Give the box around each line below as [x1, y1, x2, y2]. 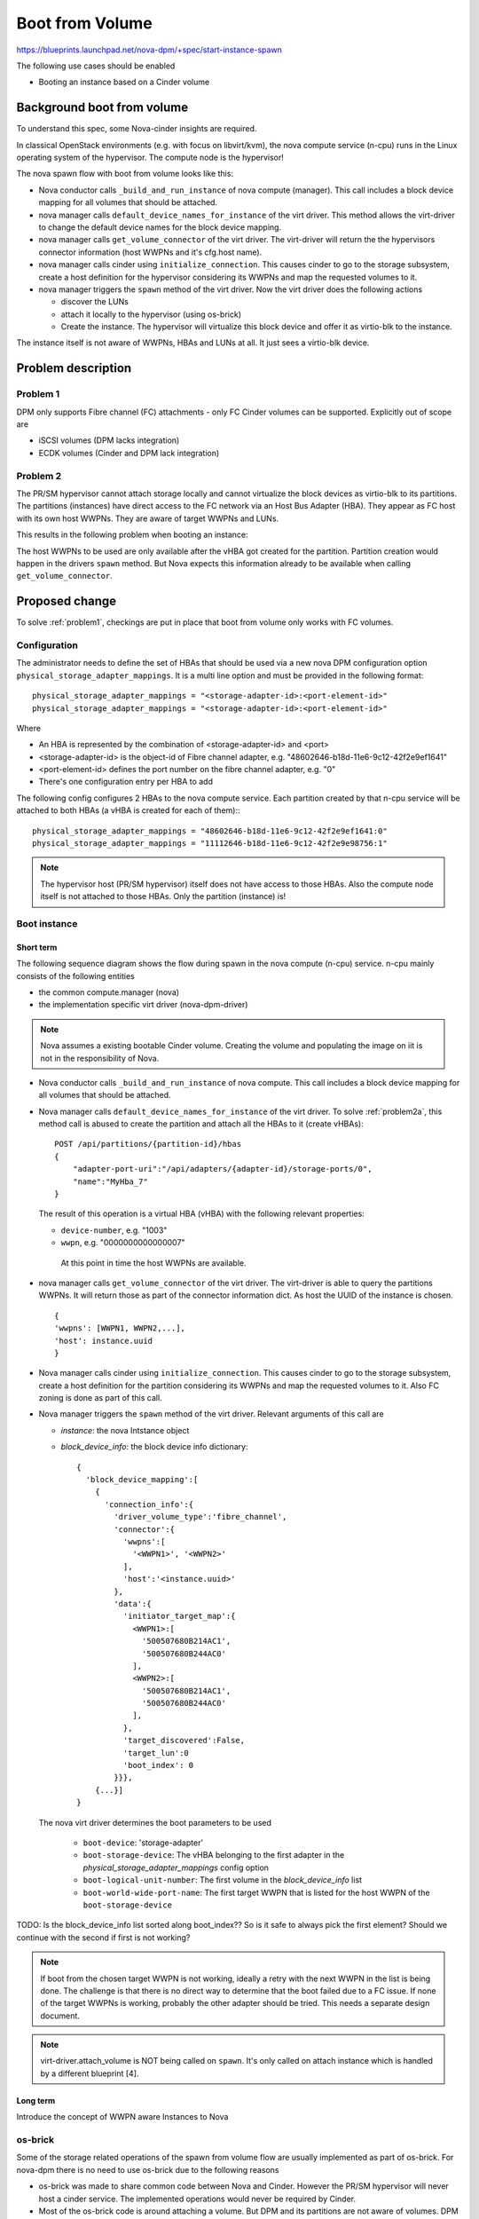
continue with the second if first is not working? [16, 1931, 191, 1943]
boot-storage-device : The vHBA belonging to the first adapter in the [82, 1850, 345, 1860]
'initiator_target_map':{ [122, 1611, 236, 1622]
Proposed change [16, 594, 117, 609]
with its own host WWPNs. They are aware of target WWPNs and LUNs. [16, 513, 279, 524]
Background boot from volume [16, 100, 189, 115]
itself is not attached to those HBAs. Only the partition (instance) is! [40, 891, 287, 902]
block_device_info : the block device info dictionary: [60, 1441, 248, 1452]
